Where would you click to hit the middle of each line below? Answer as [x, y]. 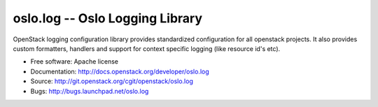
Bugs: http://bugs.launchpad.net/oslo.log [90, 91]
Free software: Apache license [75, 62]
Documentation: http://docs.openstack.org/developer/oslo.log [120, 71]
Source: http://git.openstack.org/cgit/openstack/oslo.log [112, 81]
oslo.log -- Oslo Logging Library [108, 18]
